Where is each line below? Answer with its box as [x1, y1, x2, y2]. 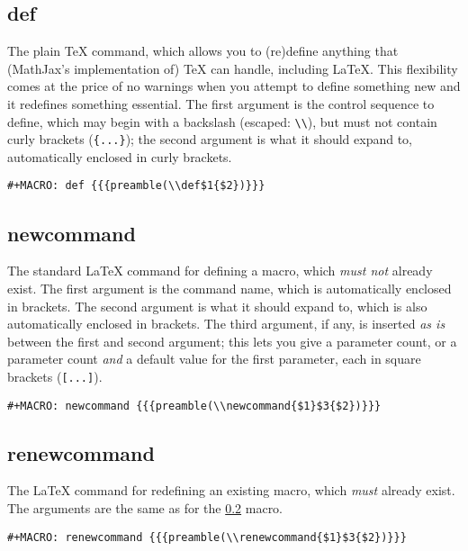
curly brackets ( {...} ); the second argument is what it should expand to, [7, 130, 413, 149]
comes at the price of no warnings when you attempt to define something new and [7, 77, 461, 95]
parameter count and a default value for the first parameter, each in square [7, 349, 421, 368]
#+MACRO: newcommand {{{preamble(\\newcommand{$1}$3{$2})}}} [7, 399, 382, 412]
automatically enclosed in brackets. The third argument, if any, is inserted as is [7, 314, 445, 333]
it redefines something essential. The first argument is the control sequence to [7, 94, 435, 113]
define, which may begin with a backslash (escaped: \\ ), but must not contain [7, 112, 437, 131]
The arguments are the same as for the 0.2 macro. [7, 499, 283, 518]
